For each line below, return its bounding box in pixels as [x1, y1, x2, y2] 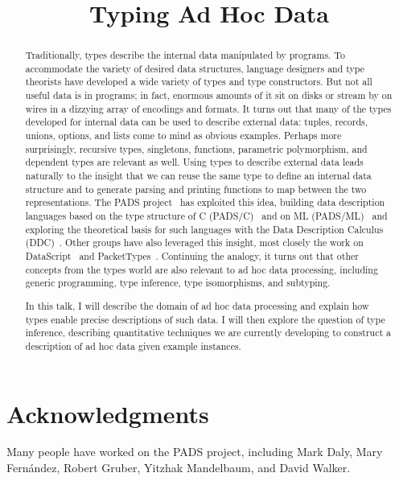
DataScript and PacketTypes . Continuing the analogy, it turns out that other [25, 249, 359, 263]
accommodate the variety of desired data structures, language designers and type [25, 61, 365, 75]
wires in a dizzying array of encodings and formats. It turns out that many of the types [25, 101, 392, 115]
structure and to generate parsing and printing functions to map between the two [25, 182, 367, 195]
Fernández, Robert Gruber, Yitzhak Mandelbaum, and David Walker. [6, 459, 351, 476]
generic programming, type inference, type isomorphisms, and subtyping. [25, 276, 331, 290]
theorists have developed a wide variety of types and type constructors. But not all [25, 75, 372, 88]
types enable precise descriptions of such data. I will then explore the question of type [25, 312, 385, 326]
